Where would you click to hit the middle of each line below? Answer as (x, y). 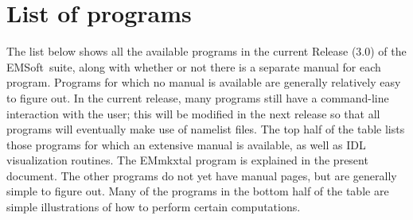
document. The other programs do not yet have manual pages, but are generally (202, 175)
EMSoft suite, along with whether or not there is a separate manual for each (194, 66)
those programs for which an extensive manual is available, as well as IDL (186, 144)
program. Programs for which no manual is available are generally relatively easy (204, 82)
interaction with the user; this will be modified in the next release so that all (193, 113)
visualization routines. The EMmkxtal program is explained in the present (187, 160)
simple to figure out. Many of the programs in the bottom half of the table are (198, 191)
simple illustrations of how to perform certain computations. (154, 207)
